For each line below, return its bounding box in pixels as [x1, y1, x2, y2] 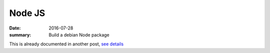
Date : [9, 25, 21, 31]
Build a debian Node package [48, 31, 109, 37]
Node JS [9, 7, 45, 18]
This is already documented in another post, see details [9, 41, 124, 47]
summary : [9, 31, 31, 37]
